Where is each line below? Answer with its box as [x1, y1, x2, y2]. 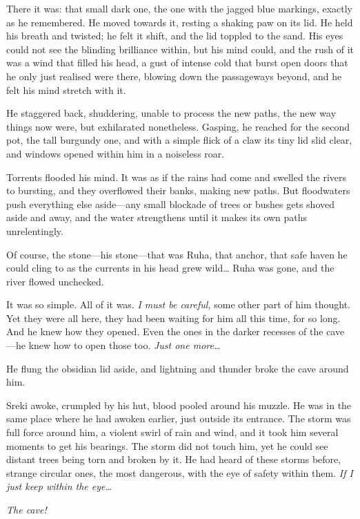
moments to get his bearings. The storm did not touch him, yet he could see [6, 438, 328, 453]
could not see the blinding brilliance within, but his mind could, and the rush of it [6, 41, 354, 56]
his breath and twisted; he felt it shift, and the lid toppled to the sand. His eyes [6, 28, 343, 43]
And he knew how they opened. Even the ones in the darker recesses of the [6, 324, 323, 339]
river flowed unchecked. [6, 274, 104, 288]
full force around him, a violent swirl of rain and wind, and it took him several [6, 425, 339, 440]
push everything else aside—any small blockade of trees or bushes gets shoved [6, 196, 334, 211]
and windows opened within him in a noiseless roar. [6, 146, 225, 160]
